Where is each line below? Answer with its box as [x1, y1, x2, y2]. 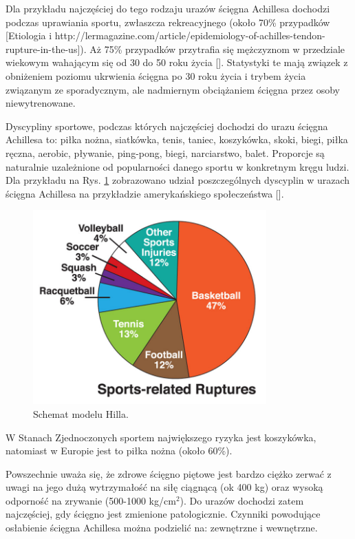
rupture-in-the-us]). [6, 41, 87, 56]
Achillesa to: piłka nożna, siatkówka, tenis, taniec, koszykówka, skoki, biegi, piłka [6, 132, 348, 147]
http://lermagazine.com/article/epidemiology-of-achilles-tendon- [54, 28, 325, 43]
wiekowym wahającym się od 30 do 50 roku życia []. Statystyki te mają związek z [6, 55, 348, 70]
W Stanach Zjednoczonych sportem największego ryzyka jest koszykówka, [6, 430, 316, 444]
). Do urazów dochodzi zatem [180, 493, 304, 507]
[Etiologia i [6, 28, 52, 43]
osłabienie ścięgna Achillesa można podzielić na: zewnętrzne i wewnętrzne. [6, 520, 318, 535]
